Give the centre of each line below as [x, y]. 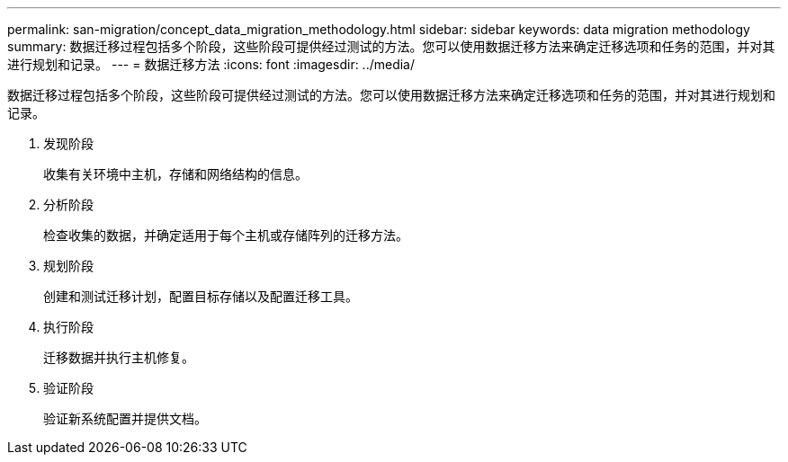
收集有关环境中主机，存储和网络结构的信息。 [175, 174]
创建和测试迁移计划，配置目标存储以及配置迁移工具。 [201, 296]
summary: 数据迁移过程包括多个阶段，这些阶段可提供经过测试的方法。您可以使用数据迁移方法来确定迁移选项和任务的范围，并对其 [391, 46]
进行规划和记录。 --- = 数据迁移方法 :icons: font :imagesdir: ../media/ [211, 64]
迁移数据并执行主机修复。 [119, 357]
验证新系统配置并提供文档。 [125, 418]
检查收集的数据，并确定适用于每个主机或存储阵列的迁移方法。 [226, 235]
